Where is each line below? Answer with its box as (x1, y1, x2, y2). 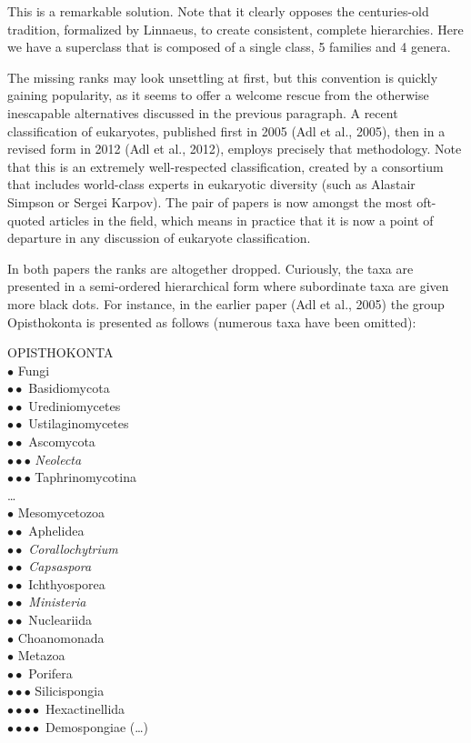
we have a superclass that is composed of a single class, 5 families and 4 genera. (7, 37, 451, 56)
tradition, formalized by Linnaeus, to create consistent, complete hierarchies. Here (7, 19, 464, 38)
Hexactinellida (45, 698, 125, 718)
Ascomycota (28, 432, 95, 451)
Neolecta (35, 449, 82, 468)
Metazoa (17, 646, 65, 665)
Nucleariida (28, 610, 92, 628)
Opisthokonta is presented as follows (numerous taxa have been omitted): (7, 312, 416, 331)
